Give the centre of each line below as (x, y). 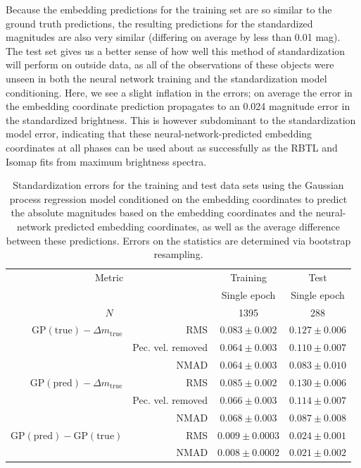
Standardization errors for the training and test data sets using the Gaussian (178, 185)
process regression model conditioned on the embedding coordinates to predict (178, 198)
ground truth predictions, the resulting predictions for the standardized (159, 23)
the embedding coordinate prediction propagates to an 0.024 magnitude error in (178, 106)
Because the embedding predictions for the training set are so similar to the (169, 9)
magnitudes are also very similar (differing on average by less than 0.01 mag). (173, 37)
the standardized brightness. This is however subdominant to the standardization (181, 119)
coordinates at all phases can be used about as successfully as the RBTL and (172, 147)
